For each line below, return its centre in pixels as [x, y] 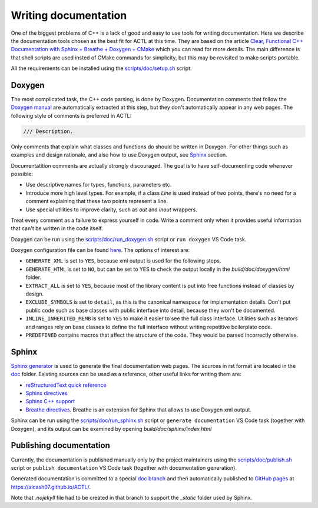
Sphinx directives [47, 393]
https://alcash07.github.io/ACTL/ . [51, 487]
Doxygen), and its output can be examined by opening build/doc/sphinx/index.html [111, 429]
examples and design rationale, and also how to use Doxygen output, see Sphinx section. [119, 155]
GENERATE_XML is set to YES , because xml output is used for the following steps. [123, 261]
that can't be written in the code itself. [57, 228]
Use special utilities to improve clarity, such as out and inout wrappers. [111, 210]
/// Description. [48, 131]
